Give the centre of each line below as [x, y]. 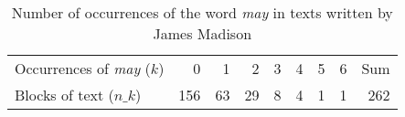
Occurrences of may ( [83, 68]
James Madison [202, 33]
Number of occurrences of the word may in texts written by [202, 12]
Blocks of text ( [64, 95]
